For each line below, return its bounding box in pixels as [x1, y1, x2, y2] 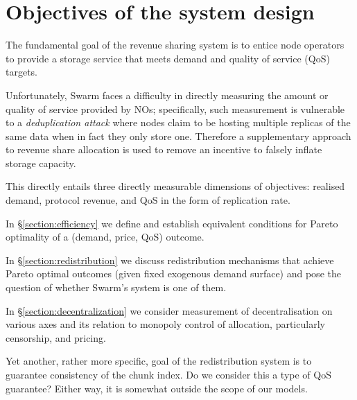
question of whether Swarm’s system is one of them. [6, 280, 227, 295]
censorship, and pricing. [6, 330, 106, 345]
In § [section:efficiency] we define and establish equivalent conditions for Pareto [6, 216, 338, 230]
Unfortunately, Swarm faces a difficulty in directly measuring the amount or [6, 87, 329, 102]
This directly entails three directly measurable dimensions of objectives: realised [6, 179, 345, 193]
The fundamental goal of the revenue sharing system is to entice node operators [6, 37, 345, 52]
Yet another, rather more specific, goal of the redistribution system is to [6, 354, 312, 368]
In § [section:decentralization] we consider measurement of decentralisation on [6, 303, 333, 318]
